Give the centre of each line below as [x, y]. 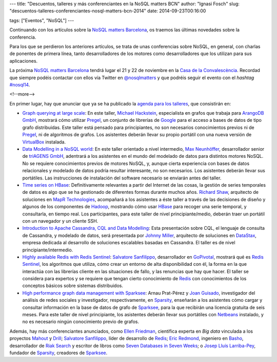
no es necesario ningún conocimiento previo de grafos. [81, 322]
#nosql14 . [20, 84]
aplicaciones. [24, 61]
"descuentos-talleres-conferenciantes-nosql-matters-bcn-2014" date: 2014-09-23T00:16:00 [108, 11]
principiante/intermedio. [48, 250]
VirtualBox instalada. [44, 142]
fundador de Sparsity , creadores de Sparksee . [58, 353]
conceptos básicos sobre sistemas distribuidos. [73, 286]
